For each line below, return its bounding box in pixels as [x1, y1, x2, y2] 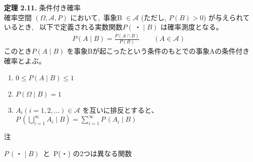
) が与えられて [203, 12, 250, 22]
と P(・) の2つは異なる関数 [43, 148, 132, 158]
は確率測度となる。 [160, 22, 223, 32]
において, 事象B [70, 12, 122, 22]
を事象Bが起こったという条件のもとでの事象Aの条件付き [66, 46, 250, 56]
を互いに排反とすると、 [82, 104, 158, 115]
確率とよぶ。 [4, 56, 46, 66]
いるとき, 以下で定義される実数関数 [4, 22, 123, 32]
